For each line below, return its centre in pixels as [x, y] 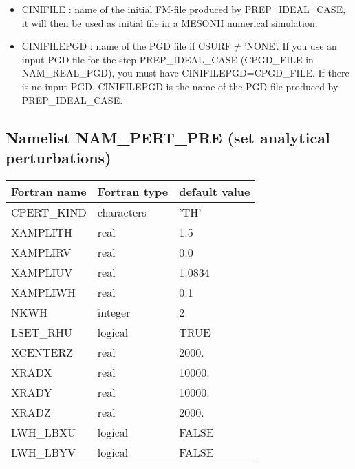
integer [114, 312]
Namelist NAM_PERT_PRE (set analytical [168, 137]
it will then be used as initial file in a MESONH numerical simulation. [170, 22]
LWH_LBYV [44, 452]
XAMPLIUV [42, 272]
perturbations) [58, 157]
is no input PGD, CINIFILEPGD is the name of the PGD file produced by [180, 86]
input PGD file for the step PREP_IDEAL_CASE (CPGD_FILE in [168, 59]
